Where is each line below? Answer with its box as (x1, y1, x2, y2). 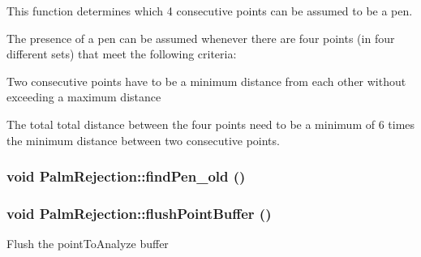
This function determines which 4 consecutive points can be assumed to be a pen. (6, 2, 413, 19)
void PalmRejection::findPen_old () (6, 166, 246, 186)
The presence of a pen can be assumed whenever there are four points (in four (6, 29, 395, 46)
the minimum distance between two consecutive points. (6, 131, 280, 148)
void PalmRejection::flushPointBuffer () (6, 203, 272, 223)
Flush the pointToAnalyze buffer (6, 235, 169, 252)
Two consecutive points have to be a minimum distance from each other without (6, 72, 406, 89)
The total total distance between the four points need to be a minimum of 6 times (6, 115, 415, 132)
